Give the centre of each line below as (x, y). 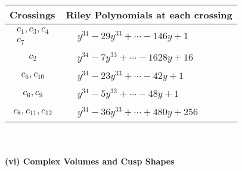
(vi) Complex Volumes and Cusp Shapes (90, 161)
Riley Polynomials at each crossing (149, 15)
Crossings (32, 15)
